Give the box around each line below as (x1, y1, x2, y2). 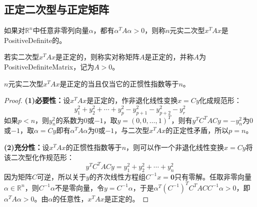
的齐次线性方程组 (89, 171, 145, 181)
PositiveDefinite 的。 (4, 34, 66, 45)
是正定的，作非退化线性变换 (86, 95, 178, 105)
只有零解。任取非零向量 (174, 171, 251, 181)
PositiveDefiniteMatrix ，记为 (4, 61, 94, 71)
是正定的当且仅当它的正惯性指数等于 (59, 78, 179, 88)
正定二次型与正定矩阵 (4, 1, 109, 17)
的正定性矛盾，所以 (165, 125, 229, 135)
